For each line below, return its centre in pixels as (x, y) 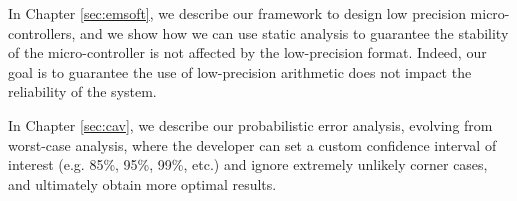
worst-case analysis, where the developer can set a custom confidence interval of (252, 144)
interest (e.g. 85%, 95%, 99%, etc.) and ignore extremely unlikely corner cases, (248, 164)
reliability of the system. (82, 91)
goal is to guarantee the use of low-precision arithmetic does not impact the (240, 71)
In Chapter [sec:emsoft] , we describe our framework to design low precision (237, 13)
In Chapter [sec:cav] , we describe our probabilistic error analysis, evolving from (250, 124)
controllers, (42, 32)
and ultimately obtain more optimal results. (142, 183)
